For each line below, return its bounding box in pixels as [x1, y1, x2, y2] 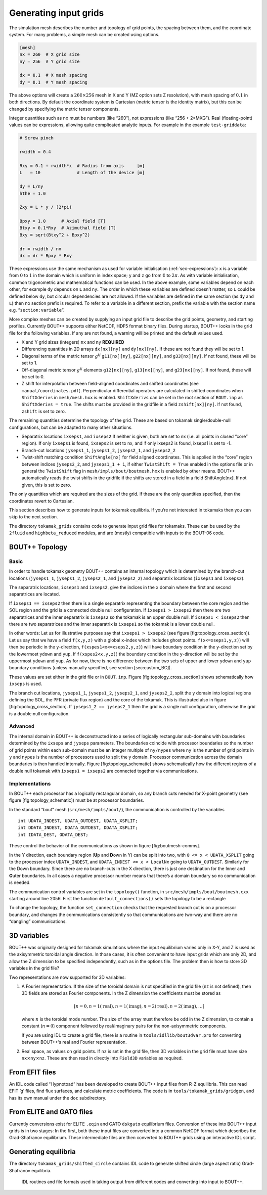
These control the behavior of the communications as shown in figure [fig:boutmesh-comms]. [9, 843, 200, 849]
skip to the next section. [9, 514, 58, 520]
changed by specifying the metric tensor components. [9, 106, 120, 112]
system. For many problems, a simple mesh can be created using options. [9, 31, 160, 37]
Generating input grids [9, 7, 104, 18]
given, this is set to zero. [21, 482, 72, 488]
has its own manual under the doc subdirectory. [9, 1095, 106, 1101]
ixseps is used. [9, 681, 42, 687]
